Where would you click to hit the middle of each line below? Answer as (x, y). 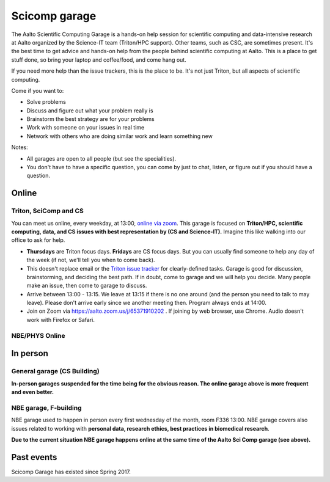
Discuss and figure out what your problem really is (90, 111)
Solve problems (46, 102)
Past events (34, 457)
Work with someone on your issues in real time (86, 128)
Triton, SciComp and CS (47, 211)
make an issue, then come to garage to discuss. (87, 286)
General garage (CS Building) (56, 371)
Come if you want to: (38, 90)
